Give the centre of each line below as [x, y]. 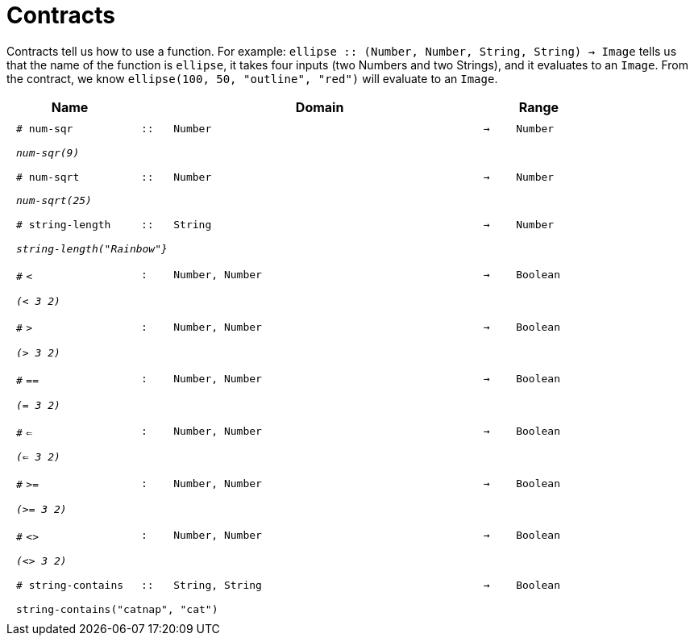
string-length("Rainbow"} [92, 249]
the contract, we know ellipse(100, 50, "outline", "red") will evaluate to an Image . [252, 78]
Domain [320, 107]
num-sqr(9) [48, 152]
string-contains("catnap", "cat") [117, 609]
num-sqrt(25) [54, 201]
